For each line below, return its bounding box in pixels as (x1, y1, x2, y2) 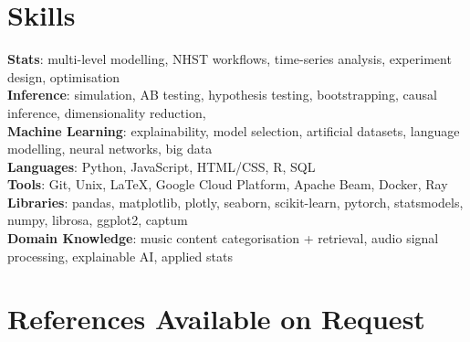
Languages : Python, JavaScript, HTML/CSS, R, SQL (7, 156, 316, 176)
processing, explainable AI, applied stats (7, 246, 233, 265)
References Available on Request (7, 300, 425, 337)
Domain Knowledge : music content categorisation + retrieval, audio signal (7, 229, 439, 248)
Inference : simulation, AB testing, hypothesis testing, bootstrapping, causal (7, 85, 437, 104)
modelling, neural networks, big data (7, 139, 213, 158)
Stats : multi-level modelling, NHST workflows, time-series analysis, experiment (7, 49, 452, 69)
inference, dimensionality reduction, (7, 102, 206, 122)
